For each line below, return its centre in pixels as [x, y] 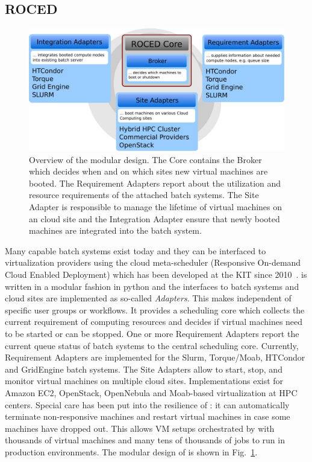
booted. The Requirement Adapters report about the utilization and [155, 183]
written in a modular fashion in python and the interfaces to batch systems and [152, 286]
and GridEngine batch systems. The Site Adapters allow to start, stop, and [144, 369]
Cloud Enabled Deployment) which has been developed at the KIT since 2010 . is [156, 274]
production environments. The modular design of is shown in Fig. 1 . [131, 451]
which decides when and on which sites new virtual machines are [148, 171]
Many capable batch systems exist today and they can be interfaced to [136, 250]
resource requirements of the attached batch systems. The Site [144, 195]
